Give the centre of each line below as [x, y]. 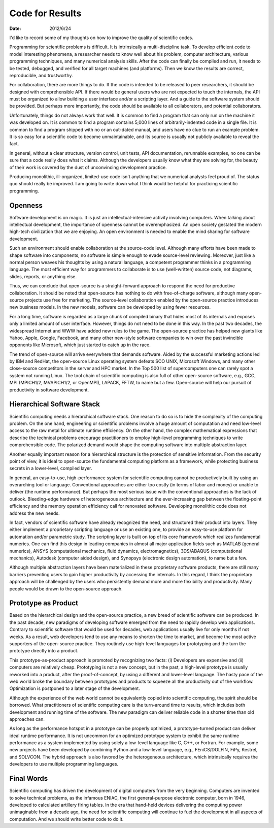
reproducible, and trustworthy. [41, 75]
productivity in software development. [49, 390]
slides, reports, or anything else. [43, 276]
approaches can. [27, 719]
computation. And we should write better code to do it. [66, 819]
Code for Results [45, 13]
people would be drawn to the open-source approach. [66, 588]
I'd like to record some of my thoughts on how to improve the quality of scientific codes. [101, 38]
